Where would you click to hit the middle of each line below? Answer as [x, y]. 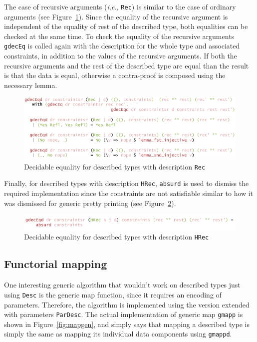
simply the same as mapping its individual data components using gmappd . [118, 334]
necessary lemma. [31, 85]
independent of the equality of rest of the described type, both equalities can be [126, 26]
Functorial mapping [56, 264]
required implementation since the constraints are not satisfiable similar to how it [129, 193]
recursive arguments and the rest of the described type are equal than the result [127, 65]
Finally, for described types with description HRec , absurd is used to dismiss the [127, 183]
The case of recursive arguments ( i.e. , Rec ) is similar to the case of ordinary [120, 6]
